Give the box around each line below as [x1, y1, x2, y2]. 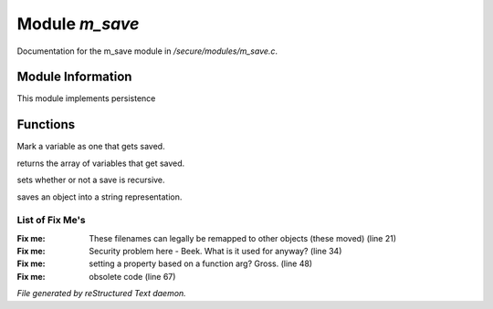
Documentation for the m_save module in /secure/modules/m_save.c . [16, 46, 278, 57]
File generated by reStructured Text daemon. [16, 288, 186, 299]
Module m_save [16, 14, 140, 34]
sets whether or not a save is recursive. [16, 174, 165, 186]
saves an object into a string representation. [16, 191, 183, 202]
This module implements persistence [16, 93, 156, 104]
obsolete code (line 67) [89, 271, 176, 282]
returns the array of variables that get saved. [16, 158, 185, 169]
